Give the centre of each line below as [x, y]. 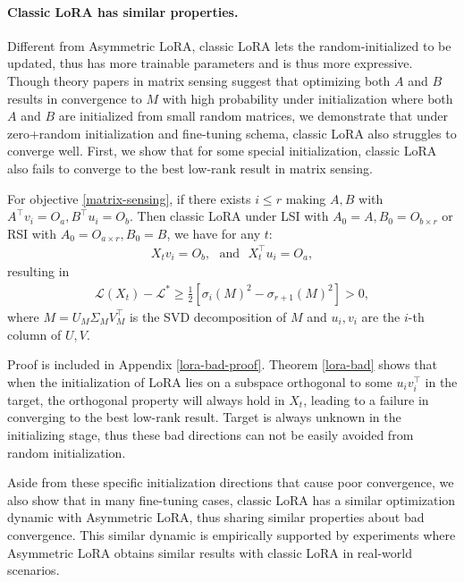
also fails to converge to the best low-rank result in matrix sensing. [190, 168]
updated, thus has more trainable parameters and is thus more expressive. [210, 63]
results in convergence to [75, 98]
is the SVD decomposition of [208, 316]
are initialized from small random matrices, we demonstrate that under [253, 116]
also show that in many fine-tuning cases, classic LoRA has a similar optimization [232, 499]
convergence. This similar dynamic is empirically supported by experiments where [232, 535]
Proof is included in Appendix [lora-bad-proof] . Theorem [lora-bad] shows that [223, 364]
